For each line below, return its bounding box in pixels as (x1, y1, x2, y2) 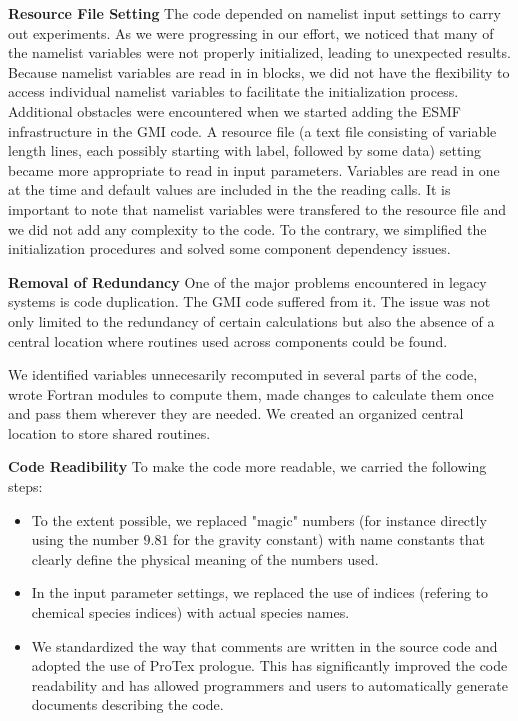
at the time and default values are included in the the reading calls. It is (8, 179, 451, 200)
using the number (31, 529, 139, 550)
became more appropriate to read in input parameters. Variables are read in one (8, 159, 500, 180)
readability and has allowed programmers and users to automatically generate (31, 674, 508, 695)
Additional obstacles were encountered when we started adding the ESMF (8, 100, 462, 121)
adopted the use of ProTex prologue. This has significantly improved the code (31, 655, 508, 676)
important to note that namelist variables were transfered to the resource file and (8, 198, 506, 219)
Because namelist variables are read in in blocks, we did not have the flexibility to (8, 61, 510, 82)
